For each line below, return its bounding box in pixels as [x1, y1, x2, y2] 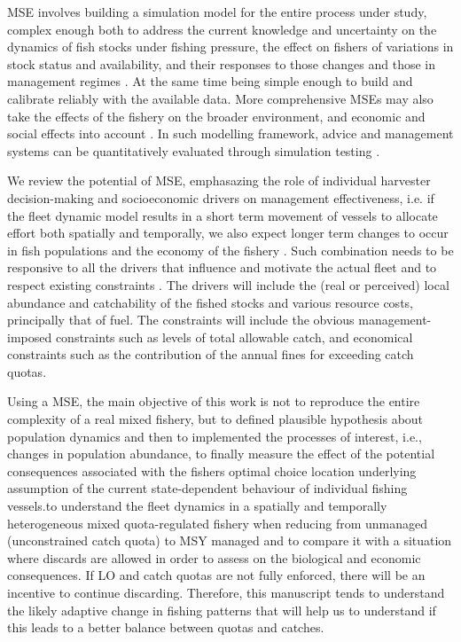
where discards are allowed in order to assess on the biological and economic [7, 548, 421, 567]
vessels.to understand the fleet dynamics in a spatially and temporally [7, 497, 387, 515]
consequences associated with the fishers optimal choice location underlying [7, 461, 417, 480]
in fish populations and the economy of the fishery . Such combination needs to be [7, 240, 454, 259]
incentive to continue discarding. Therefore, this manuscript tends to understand [7, 583, 445, 601]
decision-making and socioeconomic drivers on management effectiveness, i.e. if [7, 188, 434, 207]
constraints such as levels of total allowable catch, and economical [55, 327, 413, 346]
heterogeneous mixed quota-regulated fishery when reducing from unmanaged [7, 513, 428, 532]
